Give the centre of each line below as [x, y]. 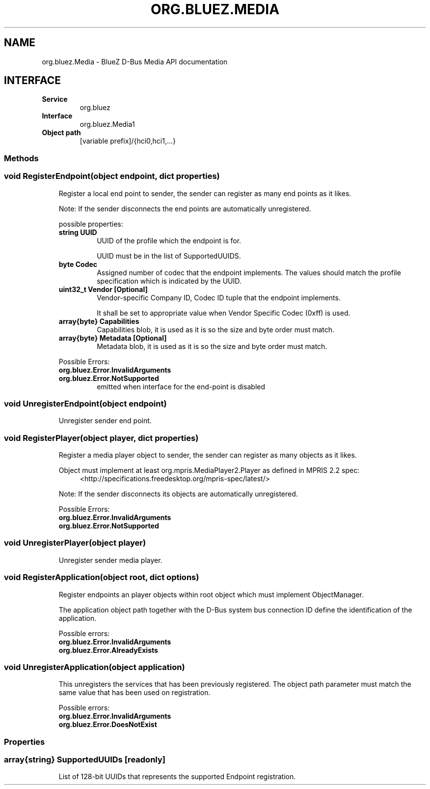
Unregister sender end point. [105, 421]
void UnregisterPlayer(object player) [75, 543]
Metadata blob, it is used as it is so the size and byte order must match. [212, 346]
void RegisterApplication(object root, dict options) [102, 577]
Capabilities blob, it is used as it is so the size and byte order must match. [216, 329]
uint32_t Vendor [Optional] [103, 289]
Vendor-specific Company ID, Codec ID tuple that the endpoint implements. [219, 297]
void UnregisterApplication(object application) [94, 667]
